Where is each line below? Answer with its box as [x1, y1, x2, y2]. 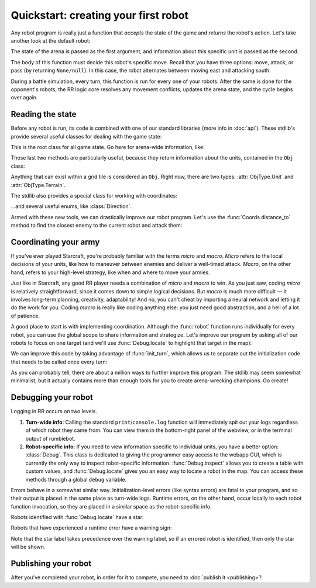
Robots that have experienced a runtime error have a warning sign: [11, 524, 172, 531]
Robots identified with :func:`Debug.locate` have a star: [11, 514, 144, 521]
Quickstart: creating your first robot [11, 9, 188, 22]
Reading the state [11, 109, 77, 119]
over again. [11, 94, 38, 101]
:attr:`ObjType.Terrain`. [11, 181, 66, 188]
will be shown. [11, 544, 46, 551]
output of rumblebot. [25, 435, 75, 442]
